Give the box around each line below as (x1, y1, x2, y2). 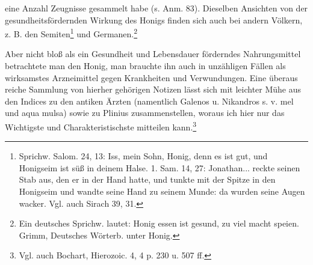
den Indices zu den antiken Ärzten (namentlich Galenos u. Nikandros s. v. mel (5, 94, 294, 107)
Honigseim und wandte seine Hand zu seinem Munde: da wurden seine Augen (19, 185, 305, 198)
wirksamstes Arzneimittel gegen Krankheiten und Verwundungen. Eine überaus (5, 71, 298, 84)
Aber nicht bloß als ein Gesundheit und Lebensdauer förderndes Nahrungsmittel (5, 47, 301, 60)
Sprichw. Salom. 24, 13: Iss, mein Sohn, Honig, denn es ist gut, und (19, 150, 268, 162)
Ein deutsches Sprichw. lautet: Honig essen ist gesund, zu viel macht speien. (19, 217, 299, 230)
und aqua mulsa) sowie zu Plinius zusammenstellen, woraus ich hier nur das (5, 106, 285, 119)
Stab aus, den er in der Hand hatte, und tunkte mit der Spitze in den (19, 173, 276, 186)
